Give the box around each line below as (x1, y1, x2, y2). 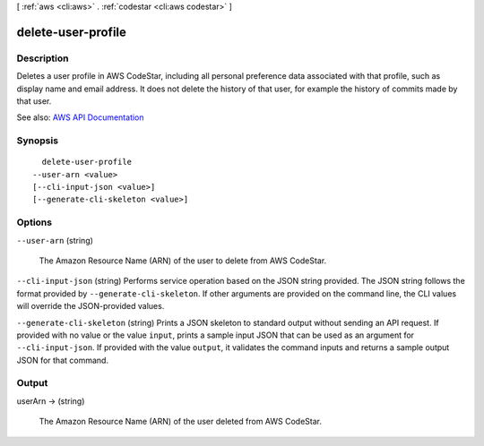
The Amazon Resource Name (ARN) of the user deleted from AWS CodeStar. (39, 416, 323, 427)
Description (16, 52, 69, 64)
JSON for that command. (16, 355, 109, 365)
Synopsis (16, 134, 58, 147)
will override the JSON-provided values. (16, 301, 165, 312)
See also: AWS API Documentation (16, 112, 144, 123)
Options (16, 216, 53, 228)
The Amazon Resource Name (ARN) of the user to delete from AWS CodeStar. (39, 255, 327, 266)
